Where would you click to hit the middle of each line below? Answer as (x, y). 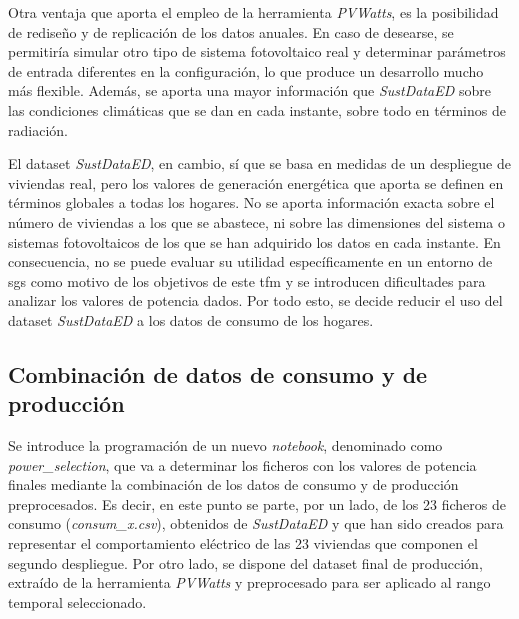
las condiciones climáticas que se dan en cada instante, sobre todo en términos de (257, 109)
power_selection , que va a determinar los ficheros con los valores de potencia (242, 464)
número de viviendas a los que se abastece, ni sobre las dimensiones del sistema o (256, 221)
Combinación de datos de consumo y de (218, 373)
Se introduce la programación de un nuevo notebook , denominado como (225, 445)
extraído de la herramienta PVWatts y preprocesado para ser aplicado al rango (249, 582)
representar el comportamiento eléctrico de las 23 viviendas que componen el (243, 543)
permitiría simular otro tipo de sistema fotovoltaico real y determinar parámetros (257, 51)
